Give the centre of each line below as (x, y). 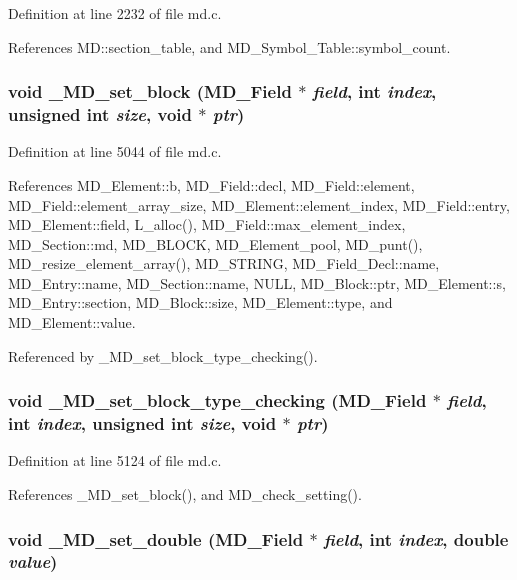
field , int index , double (416, 538)
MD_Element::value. (72, 322)
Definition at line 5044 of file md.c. (115, 151)
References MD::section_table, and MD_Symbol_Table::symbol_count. (229, 46)
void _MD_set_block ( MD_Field (150, 91)
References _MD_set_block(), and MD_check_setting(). (185, 494)
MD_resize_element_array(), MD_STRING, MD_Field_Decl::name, (224, 263)
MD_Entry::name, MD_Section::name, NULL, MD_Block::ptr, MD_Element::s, (257, 282)
